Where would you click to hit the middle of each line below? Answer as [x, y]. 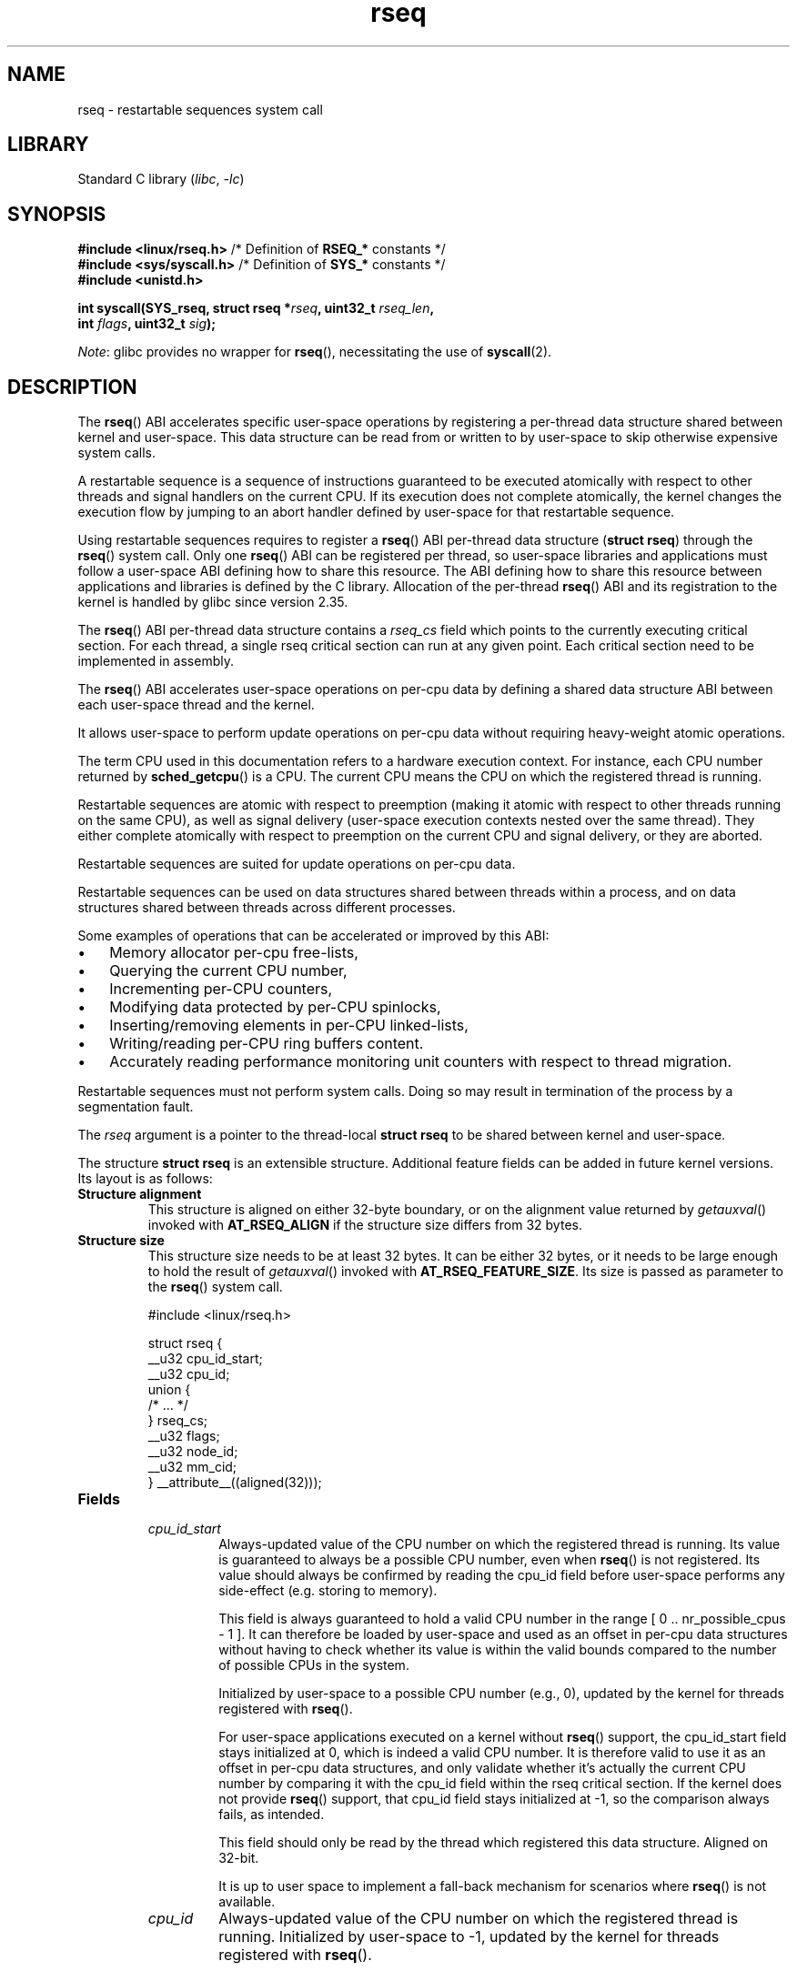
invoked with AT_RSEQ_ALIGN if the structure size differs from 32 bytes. [365, 1225]
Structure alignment [140, 1194]
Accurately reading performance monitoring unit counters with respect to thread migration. [421, 1062]
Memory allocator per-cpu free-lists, [234, 953]
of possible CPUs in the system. [314, 1665]
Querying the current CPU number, [228, 971]
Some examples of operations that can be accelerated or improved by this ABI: [313, 936]
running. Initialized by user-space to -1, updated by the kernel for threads [469, 1937]
